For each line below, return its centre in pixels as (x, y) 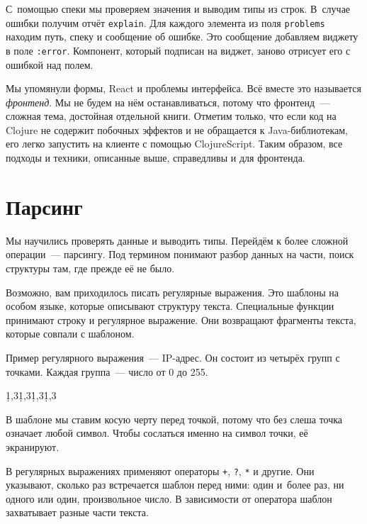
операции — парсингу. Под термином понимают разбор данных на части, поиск (180, 254)
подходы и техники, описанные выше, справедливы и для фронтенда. (156, 158)
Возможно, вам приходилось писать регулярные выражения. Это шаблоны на (173, 292)
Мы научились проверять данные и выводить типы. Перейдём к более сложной (177, 240)
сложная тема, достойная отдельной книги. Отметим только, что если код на (171, 116)
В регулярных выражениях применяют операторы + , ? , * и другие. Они (160, 470)
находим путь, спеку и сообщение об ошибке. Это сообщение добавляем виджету (182, 37)
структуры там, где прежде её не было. (90, 268)
